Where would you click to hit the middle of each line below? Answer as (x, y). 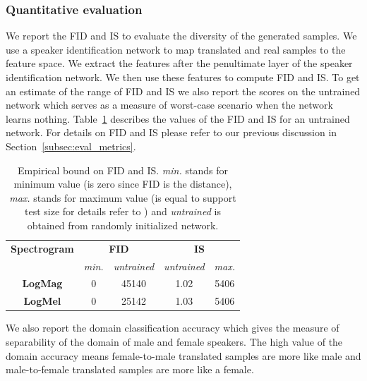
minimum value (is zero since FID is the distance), (123, 184)
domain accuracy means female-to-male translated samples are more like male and (183, 355)
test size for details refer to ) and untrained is (123, 211)
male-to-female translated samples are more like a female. (130, 369)
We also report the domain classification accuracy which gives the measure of (173, 328)
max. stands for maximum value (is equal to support (123, 197)
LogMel (42, 301)
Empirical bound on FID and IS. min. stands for (123, 170)
